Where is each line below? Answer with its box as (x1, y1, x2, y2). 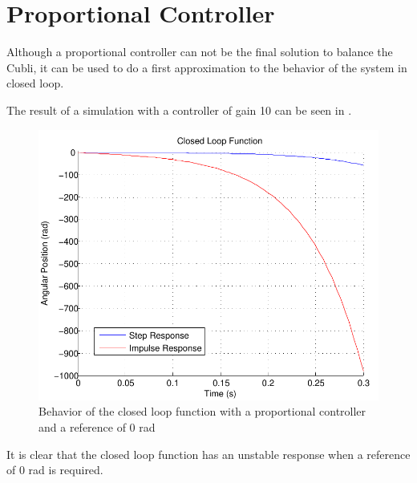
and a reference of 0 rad (38, 418, 156, 435)
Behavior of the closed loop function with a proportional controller (38, 403, 366, 420)
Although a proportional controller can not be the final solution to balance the (6, 43, 393, 60)
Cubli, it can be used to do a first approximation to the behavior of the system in (6, 59, 407, 75)
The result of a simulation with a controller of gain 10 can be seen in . (6, 101, 352, 118)
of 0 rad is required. (6, 461, 103, 478)
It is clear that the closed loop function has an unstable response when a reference (6, 445, 411, 462)
